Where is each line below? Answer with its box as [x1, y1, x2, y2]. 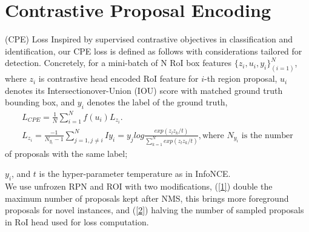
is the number [241, 131, 293, 140]
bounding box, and [5, 96, 75, 108]
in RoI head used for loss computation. [5, 215, 149, 228]
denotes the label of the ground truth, [87, 96, 228, 108]
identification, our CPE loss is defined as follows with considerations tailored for [5, 44, 302, 57]
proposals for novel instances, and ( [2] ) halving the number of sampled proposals [5, 204, 304, 216]
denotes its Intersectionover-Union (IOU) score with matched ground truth [5, 84, 283, 96]
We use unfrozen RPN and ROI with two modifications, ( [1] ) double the [5, 180, 273, 193]
